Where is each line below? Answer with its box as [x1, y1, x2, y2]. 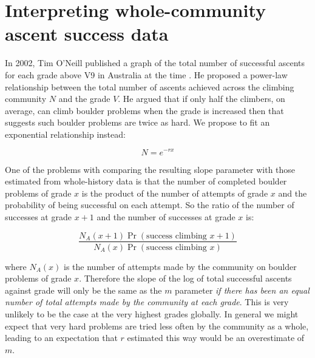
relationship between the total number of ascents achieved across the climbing [5, 80, 294, 93]
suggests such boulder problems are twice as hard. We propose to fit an [5, 116, 270, 129]
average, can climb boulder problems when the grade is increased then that [5, 104, 284, 117]
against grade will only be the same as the [5, 283, 162, 296]
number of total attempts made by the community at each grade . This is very [5, 296, 289, 308]
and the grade [58, 92, 110, 105]
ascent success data [5, 21, 169, 46]
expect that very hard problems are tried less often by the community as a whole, [5, 319, 309, 332]
